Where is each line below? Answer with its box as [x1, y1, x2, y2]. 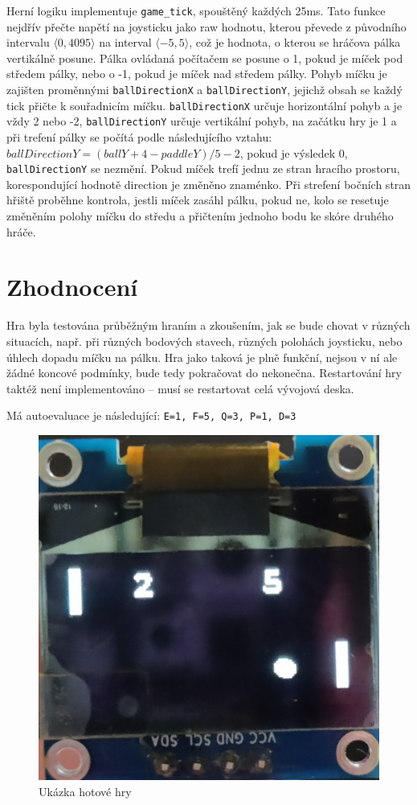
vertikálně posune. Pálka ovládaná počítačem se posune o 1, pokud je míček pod [6, 49, 403, 66]
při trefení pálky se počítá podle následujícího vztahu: [6, 129, 272, 145]
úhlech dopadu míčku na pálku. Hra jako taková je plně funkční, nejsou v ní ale [6, 348, 398, 365]
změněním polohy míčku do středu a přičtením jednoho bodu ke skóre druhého [6, 207, 394, 224]
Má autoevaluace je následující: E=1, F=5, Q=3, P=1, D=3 [6, 407, 296, 424]
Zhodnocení [6, 270, 138, 303]
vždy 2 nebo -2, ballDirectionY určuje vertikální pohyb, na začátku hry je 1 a [6, 113, 397, 129]
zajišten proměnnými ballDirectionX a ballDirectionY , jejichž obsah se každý [6, 81, 403, 98]
